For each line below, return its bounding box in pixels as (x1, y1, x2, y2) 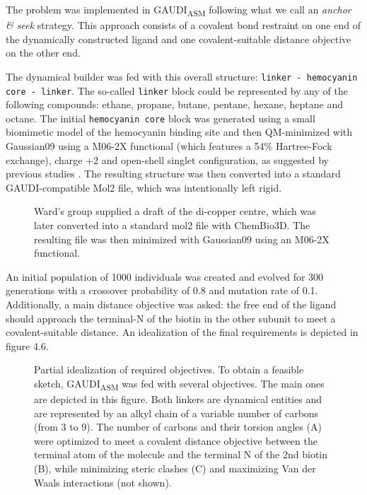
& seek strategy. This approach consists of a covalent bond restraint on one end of (6, 18, 361, 33)
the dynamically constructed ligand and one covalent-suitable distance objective (6, 31, 351, 46)
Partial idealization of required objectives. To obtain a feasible (34, 362, 304, 377)
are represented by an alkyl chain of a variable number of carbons (34, 405, 319, 420)
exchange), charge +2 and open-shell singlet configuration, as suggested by (6, 152, 330, 167)
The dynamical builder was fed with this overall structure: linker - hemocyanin (6, 69, 358, 83)
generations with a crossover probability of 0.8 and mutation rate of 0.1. (6, 283, 318, 298)
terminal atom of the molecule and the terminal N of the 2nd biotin (34, 447, 328, 462)
